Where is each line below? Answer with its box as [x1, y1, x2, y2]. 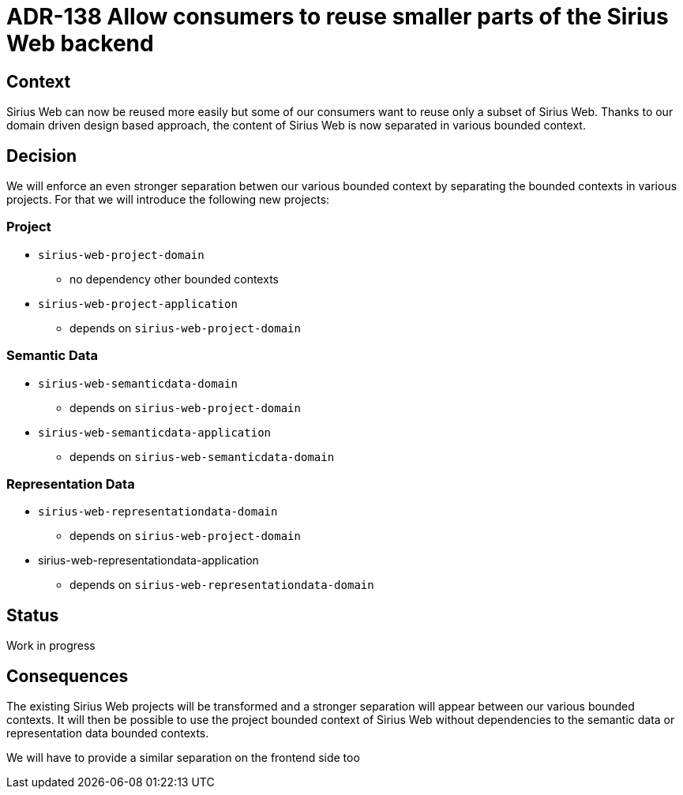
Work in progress [6, 639, 96, 653]
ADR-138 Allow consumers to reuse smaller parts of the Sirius [6, 3, 669, 30]
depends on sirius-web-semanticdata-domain [69, 449, 335, 463]
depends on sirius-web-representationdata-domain [69, 578, 374, 592]
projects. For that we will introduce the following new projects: [6, 193, 330, 207]
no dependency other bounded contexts [69, 272, 279, 286]
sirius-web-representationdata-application [38, 553, 259, 568]
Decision [6, 145, 77, 166]
